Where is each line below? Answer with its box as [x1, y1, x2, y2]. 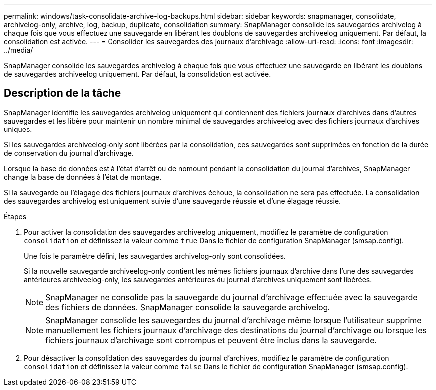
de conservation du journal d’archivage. [4, 148, 134, 157]
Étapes [4, 212, 27, 221]
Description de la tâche [4, 87, 121, 100]
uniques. [4, 125, 32, 133]
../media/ [4, 46, 33, 54]
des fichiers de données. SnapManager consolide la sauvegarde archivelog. [45, 302, 330, 312]
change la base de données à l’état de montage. [4, 172, 162, 181]
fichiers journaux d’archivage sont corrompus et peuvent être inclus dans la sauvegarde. [45, 335, 377, 345]
